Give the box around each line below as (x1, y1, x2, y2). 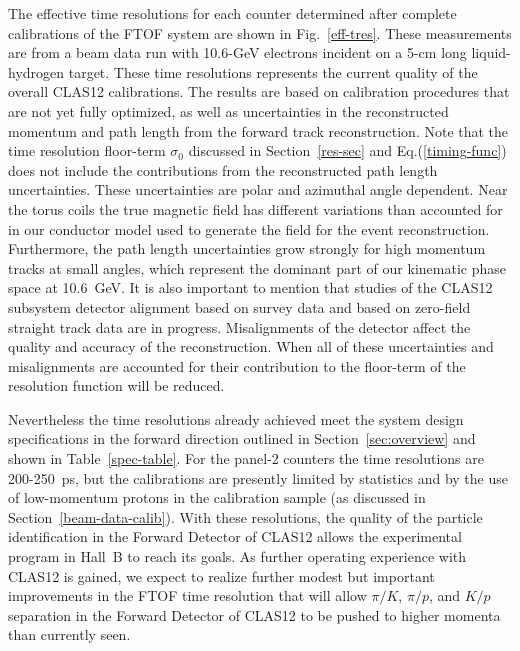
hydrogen (8, 61, 65, 82)
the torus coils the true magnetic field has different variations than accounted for (8, 198, 503, 219)
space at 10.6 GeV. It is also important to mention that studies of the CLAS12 (8, 277, 493, 298)
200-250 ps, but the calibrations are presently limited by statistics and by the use (8, 467, 508, 488)
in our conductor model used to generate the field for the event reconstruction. (8, 218, 490, 239)
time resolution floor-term (8, 140, 166, 161)
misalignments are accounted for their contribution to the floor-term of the (8, 355, 466, 376)
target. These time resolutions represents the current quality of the (68, 61, 478, 82)
